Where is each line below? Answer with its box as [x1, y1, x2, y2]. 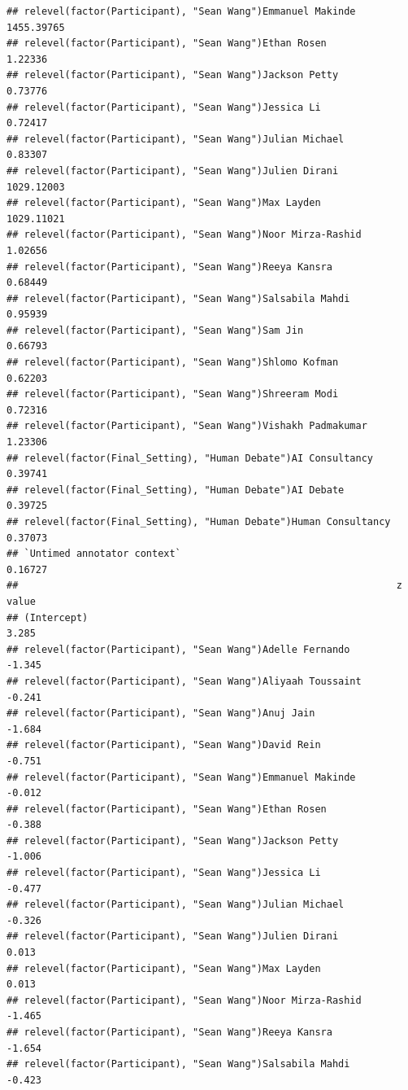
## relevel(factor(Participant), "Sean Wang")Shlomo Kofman [7, 357, 339, 369]
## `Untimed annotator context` [7, 548, 181, 560]
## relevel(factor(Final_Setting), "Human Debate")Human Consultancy [7, 516, 391, 527]
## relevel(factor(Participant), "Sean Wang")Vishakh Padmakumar [7, 420, 367, 432]
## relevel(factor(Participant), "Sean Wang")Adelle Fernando [7, 643, 350, 655]
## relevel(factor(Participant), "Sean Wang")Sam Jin [7, 324, 304, 336]
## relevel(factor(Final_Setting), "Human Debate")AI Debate [7, 484, 345, 496]
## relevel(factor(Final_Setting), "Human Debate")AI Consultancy [7, 452, 374, 464]
